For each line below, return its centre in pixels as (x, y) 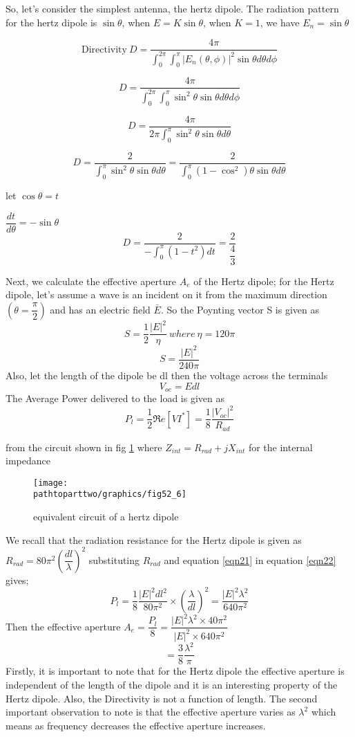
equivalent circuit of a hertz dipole (106, 517)
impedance (28, 461)
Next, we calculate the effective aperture (91, 281)
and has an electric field (100, 309)
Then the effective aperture (63, 626)
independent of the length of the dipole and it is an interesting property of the (172, 684)
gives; (17, 580)
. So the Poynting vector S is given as (240, 309)
